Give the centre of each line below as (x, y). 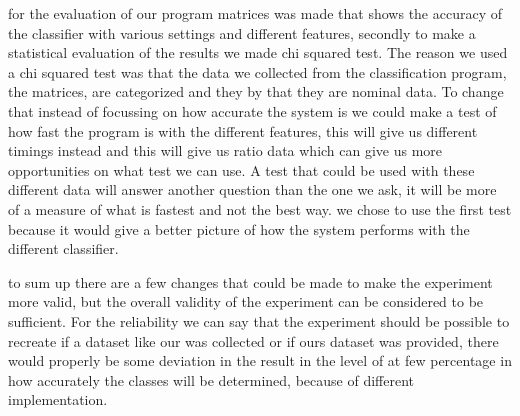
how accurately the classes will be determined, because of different (211, 379)
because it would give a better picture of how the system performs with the (239, 228)
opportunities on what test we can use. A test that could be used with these (241, 169)
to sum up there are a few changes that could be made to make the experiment (250, 281)
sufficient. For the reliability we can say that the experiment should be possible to (259, 320)
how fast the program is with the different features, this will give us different (243, 130)
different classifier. (63, 248)
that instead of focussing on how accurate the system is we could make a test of (252, 110)
